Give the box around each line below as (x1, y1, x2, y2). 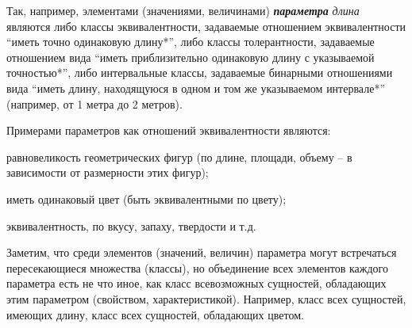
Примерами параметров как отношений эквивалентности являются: (6, 122, 331, 139)
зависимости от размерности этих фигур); (6, 164, 209, 181)
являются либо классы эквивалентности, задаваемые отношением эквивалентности (6, 17, 406, 34)
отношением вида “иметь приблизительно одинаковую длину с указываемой (6, 48, 375, 65)
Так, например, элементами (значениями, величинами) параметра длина (6, 2, 360, 18)
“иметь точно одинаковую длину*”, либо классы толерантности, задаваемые (6, 33, 375, 50)
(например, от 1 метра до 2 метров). (6, 95, 183, 112)
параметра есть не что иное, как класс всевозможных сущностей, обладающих (6, 275, 387, 292)
